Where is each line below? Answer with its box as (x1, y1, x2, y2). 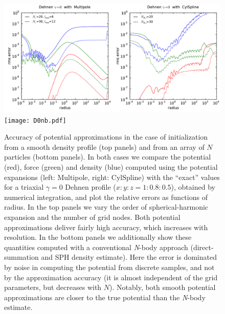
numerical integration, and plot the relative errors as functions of (4, 191, 208, 202)
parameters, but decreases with (4, 282, 102, 293)
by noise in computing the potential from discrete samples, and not (4, 261, 215, 272)
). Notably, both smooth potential (109, 282, 216, 293)
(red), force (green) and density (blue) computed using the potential (4, 162, 218, 172)
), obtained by (171, 182, 215, 192)
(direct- (190, 241, 214, 252)
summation (4, 252, 39, 262)
